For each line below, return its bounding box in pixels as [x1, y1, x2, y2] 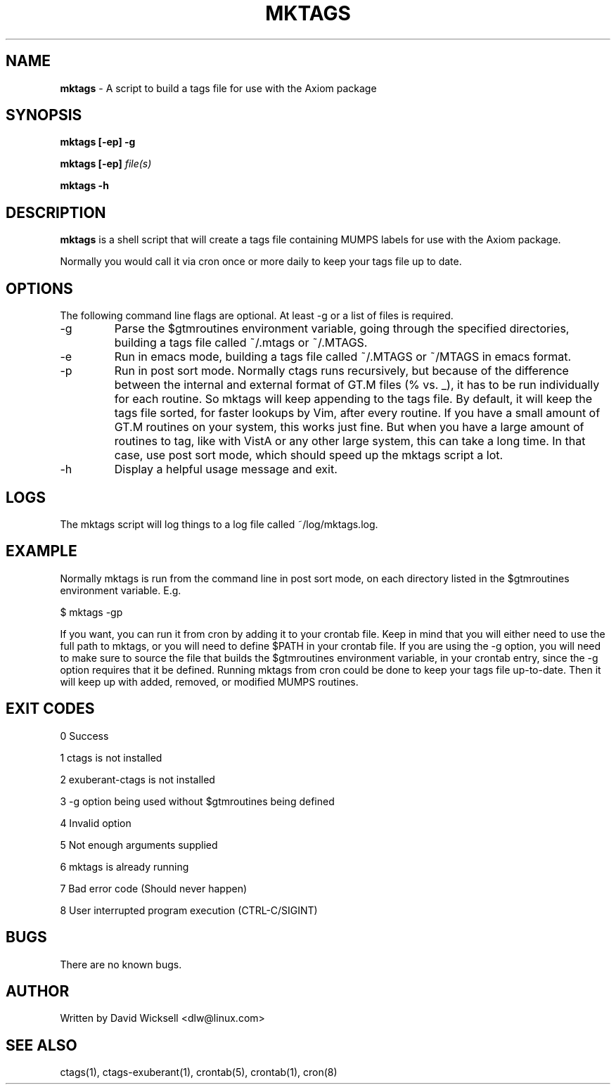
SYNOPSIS [6, 106, 82, 124]
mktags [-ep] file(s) [60, 158, 152, 170]
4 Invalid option [60, 816, 131, 829]
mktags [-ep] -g [60, 136, 136, 148]
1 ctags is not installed [60, 751, 162, 764]
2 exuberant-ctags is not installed [60, 773, 215, 786]
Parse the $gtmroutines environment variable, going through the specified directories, [114, 321, 570, 336]
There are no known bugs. [60, 958, 182, 970]
